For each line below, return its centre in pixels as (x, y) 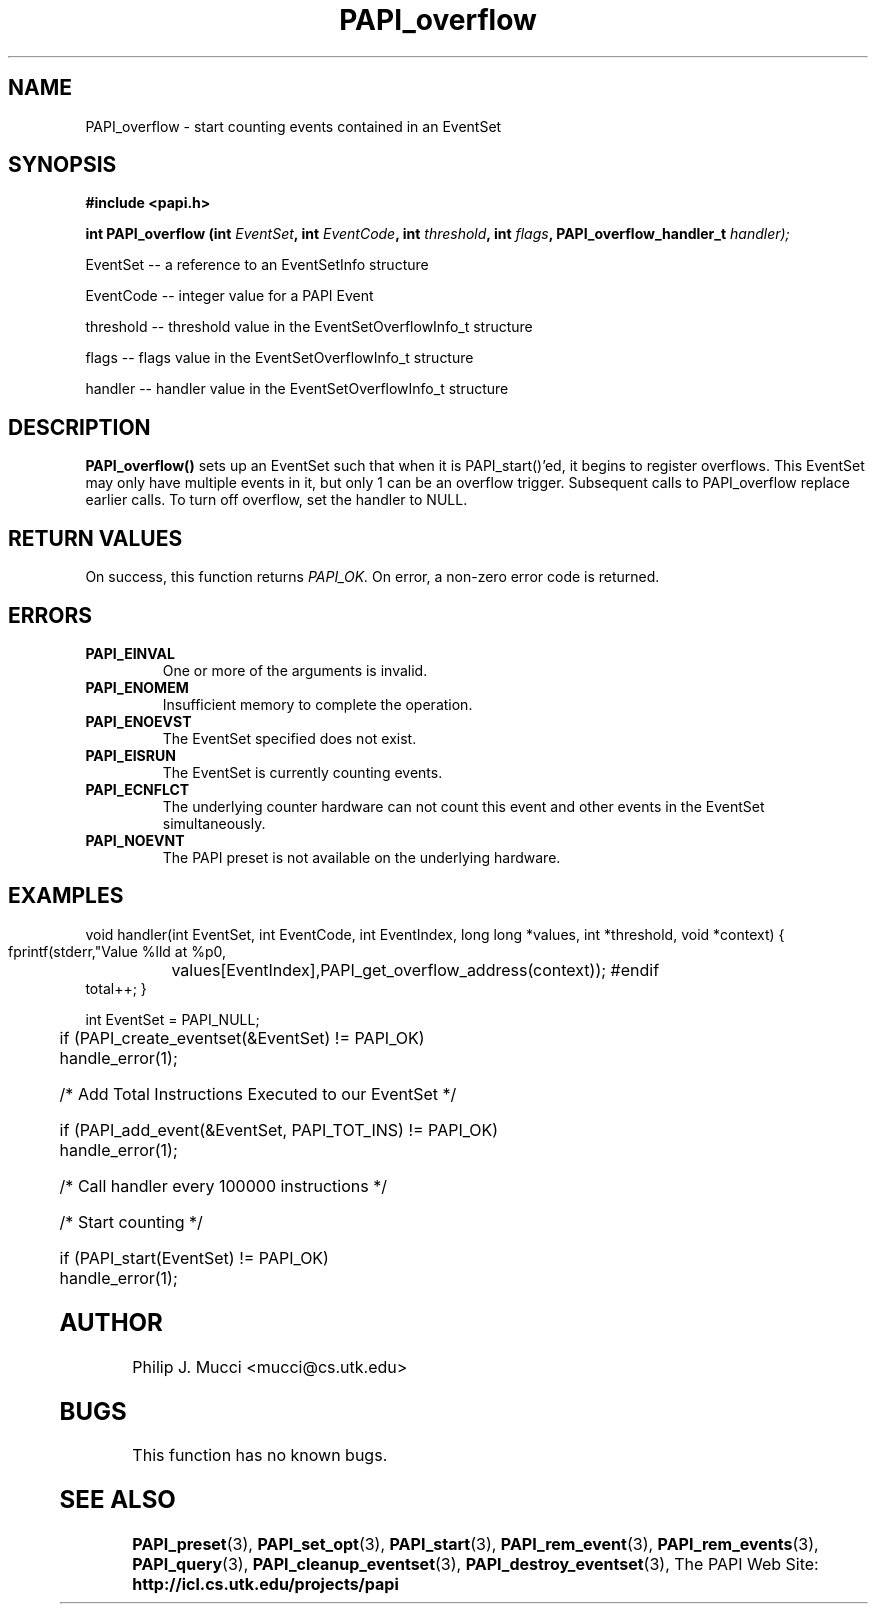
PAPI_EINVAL (130, 653)
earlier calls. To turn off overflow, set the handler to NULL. (276, 500)
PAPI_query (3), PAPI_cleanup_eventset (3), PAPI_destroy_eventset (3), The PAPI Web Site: (475, 1564)
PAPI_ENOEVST (138, 721)
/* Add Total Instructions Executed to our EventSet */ (258, 1093)
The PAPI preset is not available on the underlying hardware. (361, 857)
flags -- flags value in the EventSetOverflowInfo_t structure (279, 358)
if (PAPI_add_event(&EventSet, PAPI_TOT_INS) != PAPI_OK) (279, 1129)
